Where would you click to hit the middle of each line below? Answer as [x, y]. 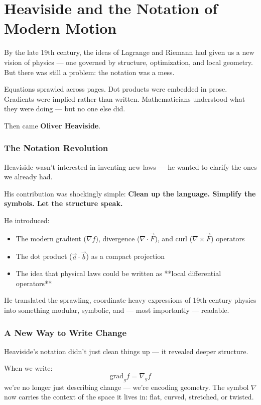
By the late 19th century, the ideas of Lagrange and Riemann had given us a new [129, 52]
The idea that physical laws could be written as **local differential [118, 273]
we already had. [28, 177]
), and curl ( [174, 238]
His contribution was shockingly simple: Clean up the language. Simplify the [130, 193]
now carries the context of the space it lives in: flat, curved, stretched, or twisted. [129, 397]
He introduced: [27, 220]
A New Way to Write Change [66, 332]
